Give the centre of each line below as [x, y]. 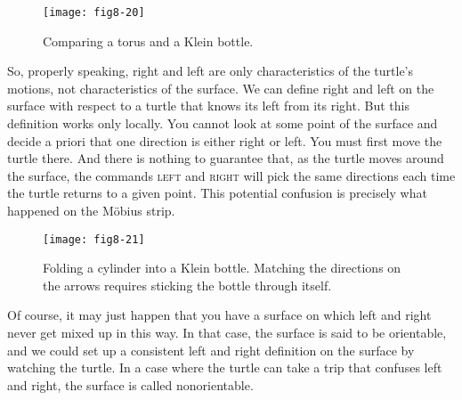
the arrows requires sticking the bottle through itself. [187, 285]
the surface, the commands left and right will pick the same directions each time [231, 175]
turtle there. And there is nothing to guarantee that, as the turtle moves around [226, 158]
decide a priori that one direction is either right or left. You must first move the [225, 140]
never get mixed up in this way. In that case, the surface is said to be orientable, [227, 333]
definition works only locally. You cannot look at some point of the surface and [223, 123]
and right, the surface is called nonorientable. [130, 384]
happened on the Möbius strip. [91, 210]
